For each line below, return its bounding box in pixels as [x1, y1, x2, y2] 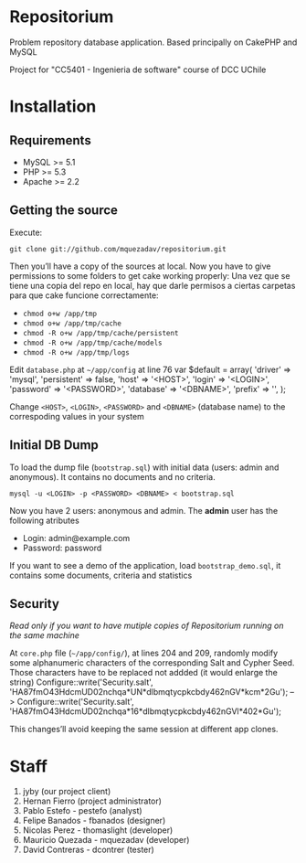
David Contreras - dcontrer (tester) [22, 844, 155, 856]
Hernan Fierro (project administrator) [22, 795, 163, 806]
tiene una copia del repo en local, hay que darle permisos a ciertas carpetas [9, 280, 296, 291]
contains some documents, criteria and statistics [9, 570, 193, 581]
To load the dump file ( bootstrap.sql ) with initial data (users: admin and [9, 462, 280, 473]
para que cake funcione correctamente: [9, 290, 159, 301]
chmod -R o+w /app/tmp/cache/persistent [22, 328, 179, 337]
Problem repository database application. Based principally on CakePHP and [9, 37, 298, 48]
